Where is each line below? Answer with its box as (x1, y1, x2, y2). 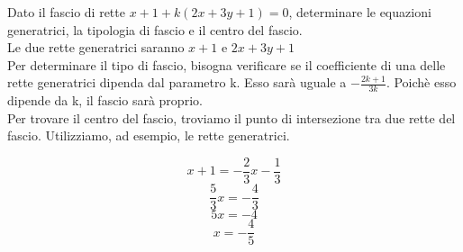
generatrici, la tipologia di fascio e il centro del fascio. (7, 20, 303, 39)
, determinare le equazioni (288, 3, 431, 21)
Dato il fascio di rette (7, 3, 125, 21)
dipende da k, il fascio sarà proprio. (7, 91, 203, 110)
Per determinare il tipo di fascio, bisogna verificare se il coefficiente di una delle (7, 55, 446, 74)
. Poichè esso (386, 73, 457, 92)
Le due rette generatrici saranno (7, 38, 185, 57)
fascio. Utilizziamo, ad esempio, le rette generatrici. (7, 126, 290, 145)
